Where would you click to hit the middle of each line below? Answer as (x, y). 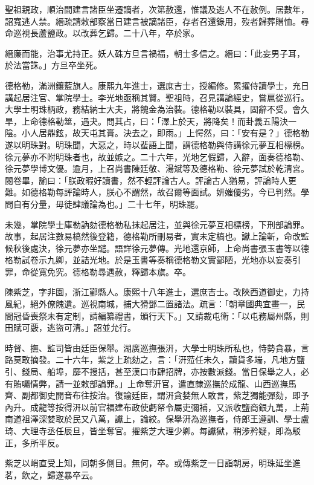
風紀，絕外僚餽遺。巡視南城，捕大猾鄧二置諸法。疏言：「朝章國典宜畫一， (151, 304)
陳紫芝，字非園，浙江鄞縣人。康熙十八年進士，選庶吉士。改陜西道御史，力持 (157, 292)
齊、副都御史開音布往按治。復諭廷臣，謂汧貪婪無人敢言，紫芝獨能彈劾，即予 (157, 395)
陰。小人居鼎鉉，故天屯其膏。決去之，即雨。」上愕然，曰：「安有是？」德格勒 (157, 133)
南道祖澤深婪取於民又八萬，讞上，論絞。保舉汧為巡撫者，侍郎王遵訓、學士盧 (157, 419)
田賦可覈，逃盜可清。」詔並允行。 (70, 327)
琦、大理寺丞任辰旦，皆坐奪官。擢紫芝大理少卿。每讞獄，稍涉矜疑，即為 (149, 431)
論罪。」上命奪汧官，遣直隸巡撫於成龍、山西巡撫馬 (197, 383)
